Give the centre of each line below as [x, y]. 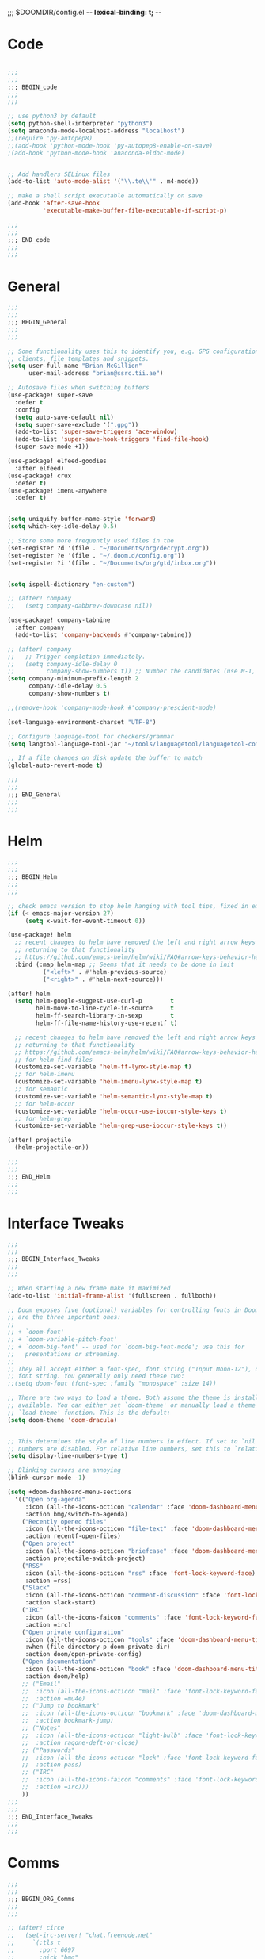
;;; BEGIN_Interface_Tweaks [54, 1259]
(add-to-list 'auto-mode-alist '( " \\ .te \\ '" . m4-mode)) [103, 182]
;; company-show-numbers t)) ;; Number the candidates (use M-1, [132, 671]
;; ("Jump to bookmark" [61, 1706]
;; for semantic [41, 1089]
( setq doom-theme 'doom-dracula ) [62, 1420]
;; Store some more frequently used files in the [91, 541]
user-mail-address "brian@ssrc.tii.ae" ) [96, 374]
